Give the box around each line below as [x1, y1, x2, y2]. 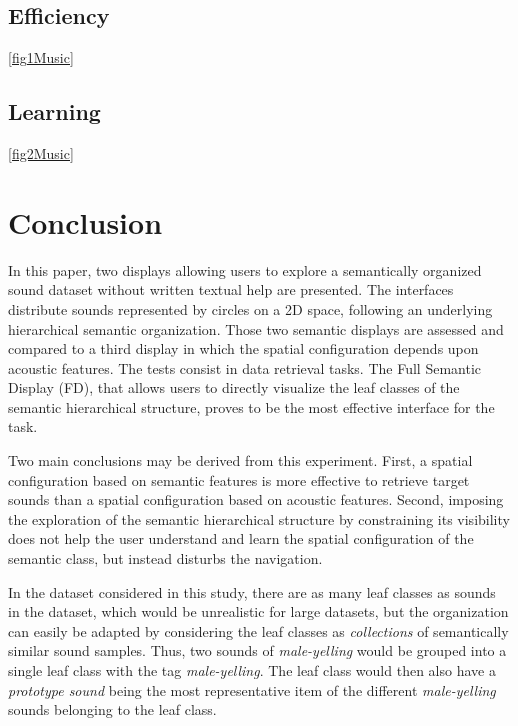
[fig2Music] [8, 143, 74, 163]
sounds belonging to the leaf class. [8, 699, 217, 720]
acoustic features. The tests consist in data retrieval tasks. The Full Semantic [8, 357, 481, 378]
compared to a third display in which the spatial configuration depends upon [8, 338, 479, 359]
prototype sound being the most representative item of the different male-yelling [8, 679, 496, 700]
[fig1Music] [8, 47, 74, 68]
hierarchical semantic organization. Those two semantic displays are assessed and [8, 318, 504, 339]
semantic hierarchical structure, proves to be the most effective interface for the [8, 396, 495, 417]
